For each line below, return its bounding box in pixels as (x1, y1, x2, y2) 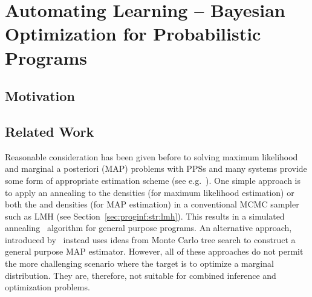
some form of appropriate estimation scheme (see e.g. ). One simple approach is (5, 174, 301, 186)
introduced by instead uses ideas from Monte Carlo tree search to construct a (5, 233, 296, 246)
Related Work (5, 122, 94, 140)
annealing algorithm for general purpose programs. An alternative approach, (5, 221, 292, 234)
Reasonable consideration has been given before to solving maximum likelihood (5, 150, 298, 163)
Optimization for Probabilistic (5, 21, 261, 46)
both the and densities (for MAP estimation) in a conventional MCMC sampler (5, 198, 299, 211)
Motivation (5, 86, 75, 105)
